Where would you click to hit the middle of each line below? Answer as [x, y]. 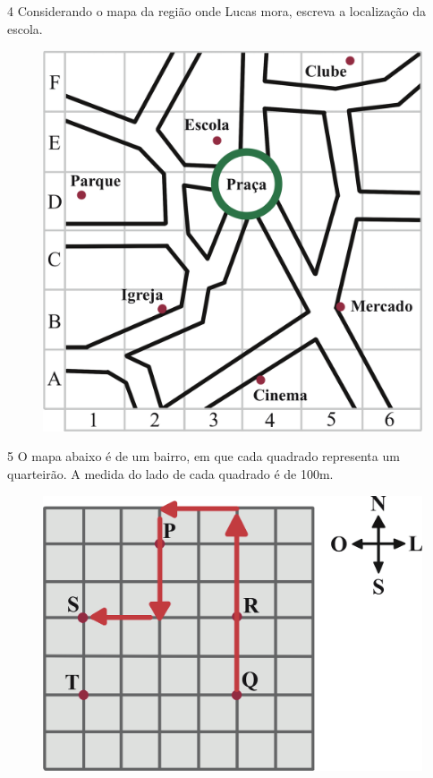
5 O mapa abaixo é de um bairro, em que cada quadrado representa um [204, 456]
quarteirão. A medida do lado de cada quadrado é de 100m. [170, 474]
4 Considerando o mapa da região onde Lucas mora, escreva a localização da [216, 11]
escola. [25, 28]
